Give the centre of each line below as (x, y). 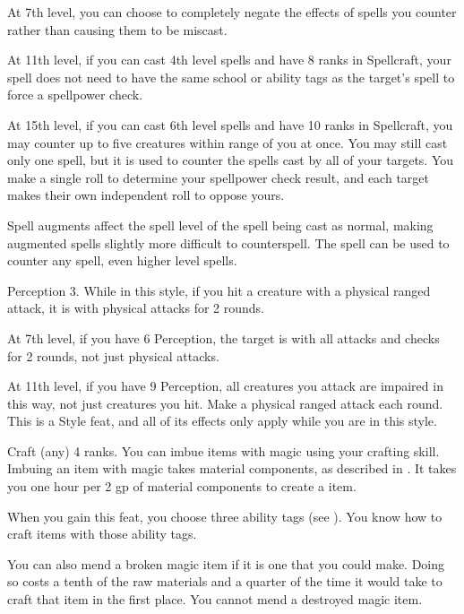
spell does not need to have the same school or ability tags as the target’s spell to (231, 77)
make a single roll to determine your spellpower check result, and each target (218, 177)
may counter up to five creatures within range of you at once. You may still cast (228, 142)
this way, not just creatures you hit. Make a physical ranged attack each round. (225, 403)
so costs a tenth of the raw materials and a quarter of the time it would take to (225, 581)
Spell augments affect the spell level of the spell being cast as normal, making (220, 225)
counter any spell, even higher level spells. (122, 260)
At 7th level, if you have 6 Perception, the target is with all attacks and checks (223, 337)
